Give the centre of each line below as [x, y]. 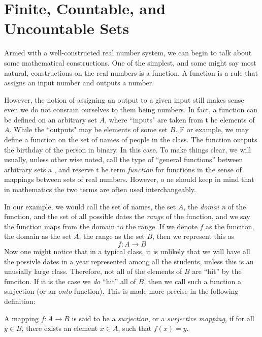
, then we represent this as [193, 236]
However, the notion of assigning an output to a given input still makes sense [124, 99]
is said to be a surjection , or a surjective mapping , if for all [163, 318]
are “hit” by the [217, 271]
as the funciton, [230, 226]
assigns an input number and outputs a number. [79, 83]
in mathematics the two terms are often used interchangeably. [100, 189]
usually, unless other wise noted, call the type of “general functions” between [124, 159]
